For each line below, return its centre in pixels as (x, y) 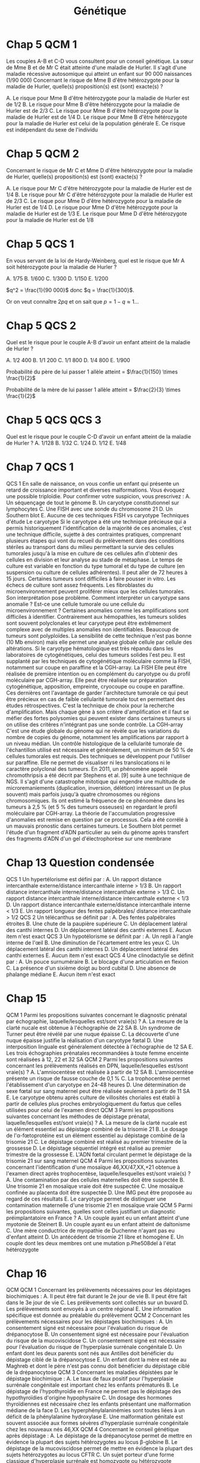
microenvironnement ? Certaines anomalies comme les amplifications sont (98, 610)
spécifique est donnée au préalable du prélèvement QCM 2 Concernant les (98, 1315)
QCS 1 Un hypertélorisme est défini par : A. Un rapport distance (84, 879)
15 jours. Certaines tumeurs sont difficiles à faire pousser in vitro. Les (91, 578)
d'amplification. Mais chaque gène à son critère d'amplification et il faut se (98, 712)
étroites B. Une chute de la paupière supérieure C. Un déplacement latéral (97, 924)
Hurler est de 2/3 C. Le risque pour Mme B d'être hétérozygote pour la (93, 110)
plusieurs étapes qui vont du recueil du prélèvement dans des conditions (95, 541)
